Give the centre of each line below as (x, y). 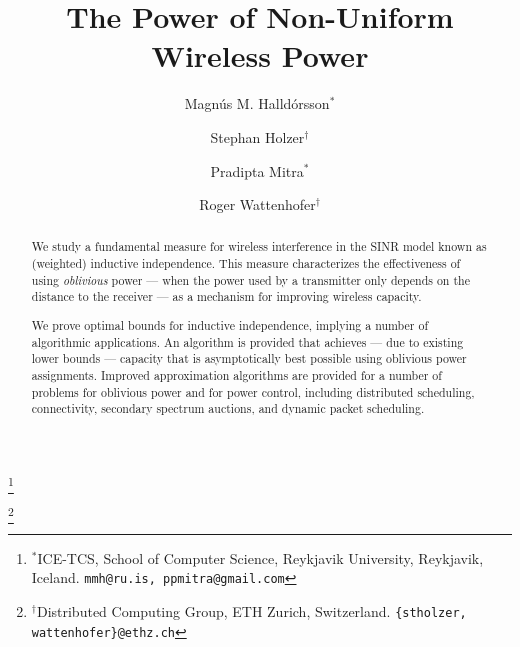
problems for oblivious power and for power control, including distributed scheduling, (253, 391)
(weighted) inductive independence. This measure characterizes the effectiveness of (246, 263)
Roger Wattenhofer (257, 204)
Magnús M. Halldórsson (257, 103)
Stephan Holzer (257, 136)
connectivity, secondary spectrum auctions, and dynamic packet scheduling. (228, 408)
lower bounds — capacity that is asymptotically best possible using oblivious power (249, 358)
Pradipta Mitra (257, 170)
